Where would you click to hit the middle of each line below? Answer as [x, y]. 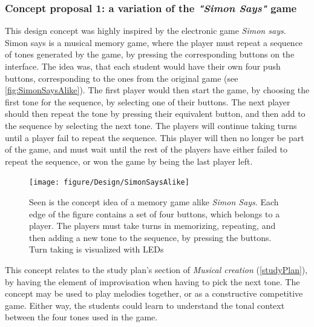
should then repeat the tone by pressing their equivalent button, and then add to [155, 114]
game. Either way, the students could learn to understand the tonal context [145, 305]
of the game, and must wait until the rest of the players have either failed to [146, 149]
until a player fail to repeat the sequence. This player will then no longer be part [155, 137]
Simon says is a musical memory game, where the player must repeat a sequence [154, 42]
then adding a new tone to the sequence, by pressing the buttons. [150, 237]
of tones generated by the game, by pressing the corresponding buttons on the [150, 54]
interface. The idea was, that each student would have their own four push [143, 66]
